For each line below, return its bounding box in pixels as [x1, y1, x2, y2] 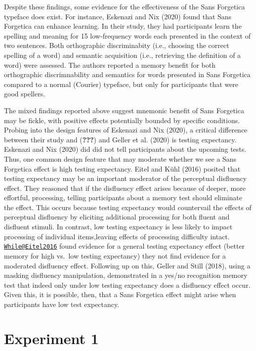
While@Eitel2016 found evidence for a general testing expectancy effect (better [4, 241, 245, 251]
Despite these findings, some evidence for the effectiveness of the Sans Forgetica [4, 1, 245, 11]
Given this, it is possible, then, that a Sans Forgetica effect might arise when [4, 289, 236, 300]
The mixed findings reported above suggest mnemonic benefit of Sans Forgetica [4, 105, 244, 115]
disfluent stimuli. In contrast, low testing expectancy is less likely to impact [4, 221, 233, 232]
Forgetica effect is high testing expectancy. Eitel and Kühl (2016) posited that [4, 163, 241, 174]
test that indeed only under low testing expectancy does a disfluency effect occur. [4, 279, 251, 290]
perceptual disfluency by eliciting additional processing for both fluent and [4, 212, 230, 222]
